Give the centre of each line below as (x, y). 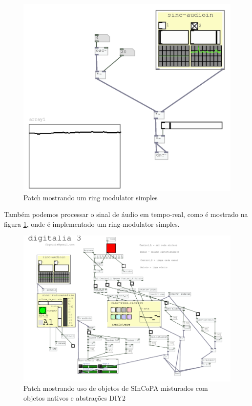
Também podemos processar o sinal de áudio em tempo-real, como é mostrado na (126, 214)
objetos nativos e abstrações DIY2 (74, 398)
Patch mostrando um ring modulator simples (91, 198)
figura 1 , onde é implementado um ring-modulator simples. (92, 224)
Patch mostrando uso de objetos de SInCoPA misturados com (116, 388)
